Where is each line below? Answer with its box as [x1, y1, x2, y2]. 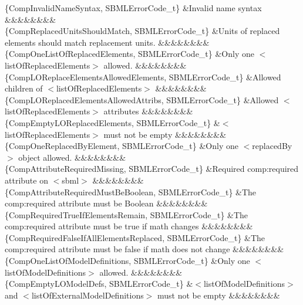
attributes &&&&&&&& [103, 105, 193, 117]
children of [5, 82, 43, 94]
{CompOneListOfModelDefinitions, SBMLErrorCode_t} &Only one [5, 255, 250, 267]
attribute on [5, 174, 48, 186]
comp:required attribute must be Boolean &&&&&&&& [5, 197, 208, 209]
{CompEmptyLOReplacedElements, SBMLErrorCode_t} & [5, 116, 220, 128]
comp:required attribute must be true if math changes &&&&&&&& [5, 220, 253, 232]
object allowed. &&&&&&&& [18, 151, 126, 163]
